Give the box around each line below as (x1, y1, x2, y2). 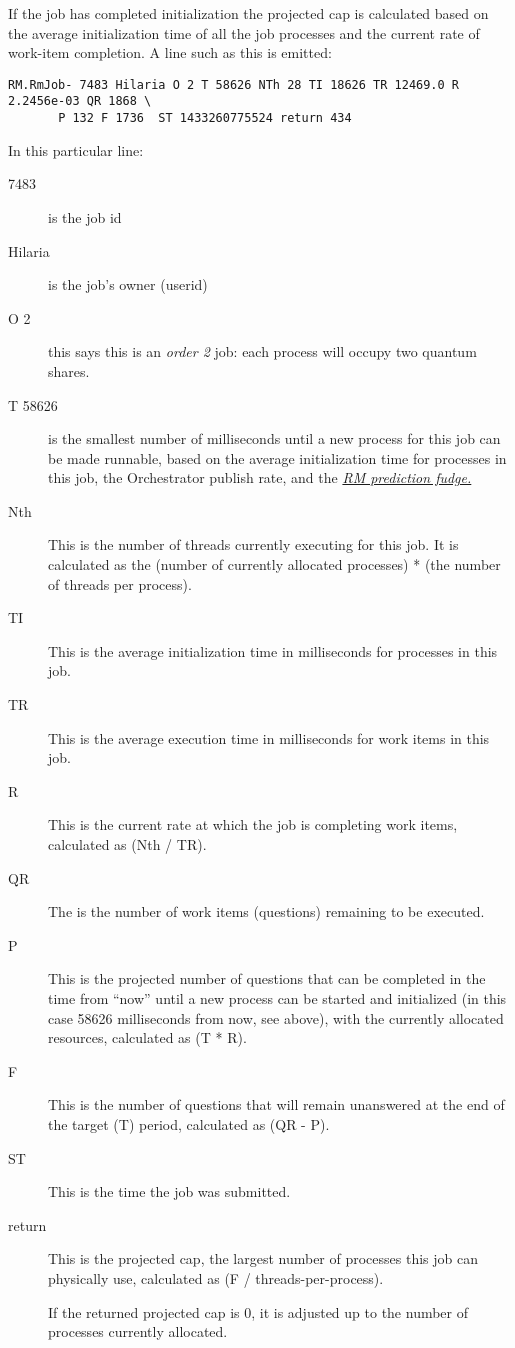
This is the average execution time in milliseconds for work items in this (48, 727, 490, 748)
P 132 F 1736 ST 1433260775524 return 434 (58, 111, 352, 126)
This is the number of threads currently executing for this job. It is (48, 534, 459, 555)
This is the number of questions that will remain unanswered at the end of (48, 1094, 505, 1115)
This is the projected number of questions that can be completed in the (48, 968, 486, 989)
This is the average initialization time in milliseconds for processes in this (48, 640, 498, 661)
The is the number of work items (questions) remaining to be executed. (48, 901, 485, 922)
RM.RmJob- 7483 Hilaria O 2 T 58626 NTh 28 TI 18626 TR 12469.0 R (8, 77, 460, 92)
